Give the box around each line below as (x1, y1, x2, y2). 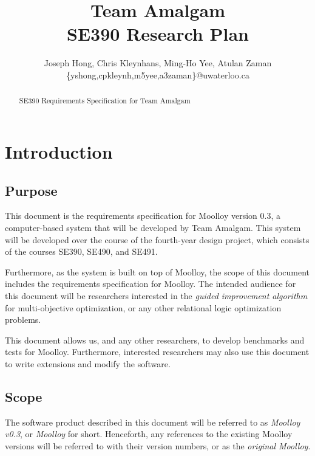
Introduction (5, 139, 113, 164)
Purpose (5, 181, 58, 199)
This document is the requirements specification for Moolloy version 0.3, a (5, 209, 280, 222)
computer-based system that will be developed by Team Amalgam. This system (5, 221, 301, 233)
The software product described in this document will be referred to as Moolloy (5, 415, 300, 428)
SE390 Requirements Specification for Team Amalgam (19, 95, 191, 106)
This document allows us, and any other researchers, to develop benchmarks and (5, 333, 305, 346)
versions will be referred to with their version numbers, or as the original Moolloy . (5, 439, 311, 452)
